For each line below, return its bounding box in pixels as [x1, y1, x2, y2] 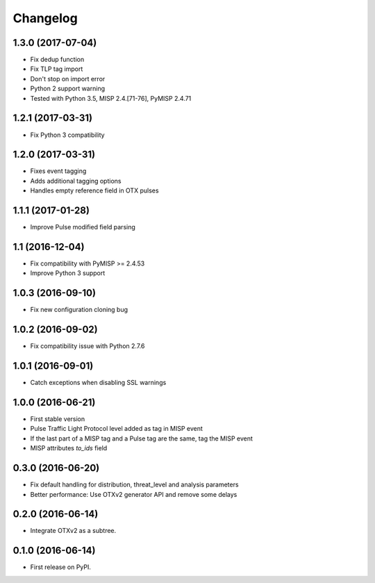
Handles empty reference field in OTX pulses [30, 186, 159, 195]
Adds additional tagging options [30, 176, 122, 185]
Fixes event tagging [30, 167, 87, 175]
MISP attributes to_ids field [30, 444, 108, 452]
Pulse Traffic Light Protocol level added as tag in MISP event [30, 425, 203, 433]
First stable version [30, 415, 85, 423]
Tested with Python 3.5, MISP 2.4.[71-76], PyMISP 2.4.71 [30, 94, 192, 102]
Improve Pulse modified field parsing [30, 223, 135, 231]
